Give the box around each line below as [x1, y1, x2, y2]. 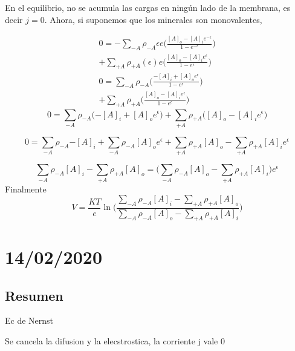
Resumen [5, 286, 63, 304]
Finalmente [5, 182, 47, 195]
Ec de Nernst [5, 314, 54, 327]
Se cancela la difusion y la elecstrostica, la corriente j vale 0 [5, 334, 225, 347]
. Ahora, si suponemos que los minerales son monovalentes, [44, 13, 262, 25]
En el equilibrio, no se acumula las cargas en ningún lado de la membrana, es [5, 1, 291, 13]
